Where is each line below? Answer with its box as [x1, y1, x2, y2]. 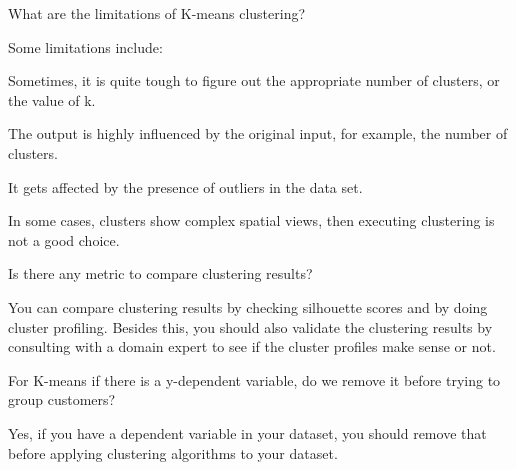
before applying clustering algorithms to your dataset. [8, 442, 338, 463]
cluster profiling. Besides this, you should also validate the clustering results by [8, 316, 493, 337]
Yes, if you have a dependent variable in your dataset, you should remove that [8, 422, 487, 443]
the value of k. [8, 89, 96, 110]
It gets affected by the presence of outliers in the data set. [8, 176, 363, 197]
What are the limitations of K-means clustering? [8, 3, 306, 23]
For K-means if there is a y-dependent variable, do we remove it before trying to [8, 369, 501, 390]
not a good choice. [8, 229, 120, 250]
